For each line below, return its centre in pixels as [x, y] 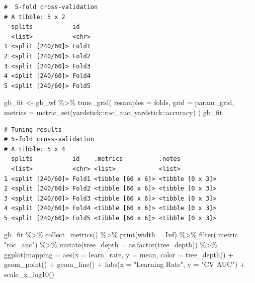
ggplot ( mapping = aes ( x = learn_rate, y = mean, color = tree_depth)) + [119, 254]
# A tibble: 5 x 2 [35, 17]
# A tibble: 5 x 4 [35, 149]
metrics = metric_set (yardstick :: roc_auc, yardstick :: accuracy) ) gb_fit [113, 112]
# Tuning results [33, 129]
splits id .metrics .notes [96, 159]
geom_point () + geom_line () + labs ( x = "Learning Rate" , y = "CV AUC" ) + [125, 264]
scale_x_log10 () [29, 274]
